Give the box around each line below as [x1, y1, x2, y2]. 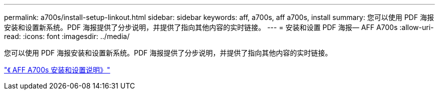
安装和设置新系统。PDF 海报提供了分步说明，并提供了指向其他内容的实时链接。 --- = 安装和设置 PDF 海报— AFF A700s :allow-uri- [4, 23, 434, 31]
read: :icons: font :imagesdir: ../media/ [4, 32, 130, 40]
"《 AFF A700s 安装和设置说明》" [4, 65, 110, 74]
